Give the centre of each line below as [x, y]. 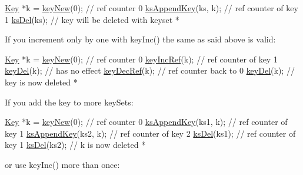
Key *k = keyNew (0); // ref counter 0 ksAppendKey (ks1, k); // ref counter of [146, 122]
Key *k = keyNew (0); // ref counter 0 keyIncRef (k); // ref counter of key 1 [141, 59]
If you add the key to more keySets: [69, 102]
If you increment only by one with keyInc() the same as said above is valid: [140, 39]
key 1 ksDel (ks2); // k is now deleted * [75, 145]
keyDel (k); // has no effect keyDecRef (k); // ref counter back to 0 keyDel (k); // [150, 70]
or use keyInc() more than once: [62, 164]
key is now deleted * [41, 82]
